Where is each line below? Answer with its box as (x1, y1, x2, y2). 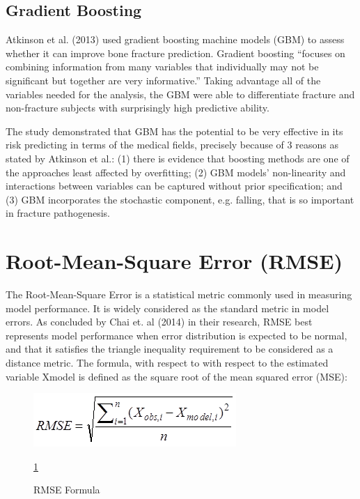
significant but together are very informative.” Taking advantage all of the (6, 72, 321, 87)
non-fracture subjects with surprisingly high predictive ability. (6, 100, 269, 115)
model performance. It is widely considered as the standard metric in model (6, 300, 329, 315)
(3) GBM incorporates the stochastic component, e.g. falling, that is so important (6, 192, 354, 206)
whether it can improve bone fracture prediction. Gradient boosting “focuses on (6, 45, 345, 60)
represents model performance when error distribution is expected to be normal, (6, 328, 347, 342)
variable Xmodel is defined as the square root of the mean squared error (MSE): (6, 369, 347, 383)
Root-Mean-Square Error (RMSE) (6, 247, 343, 275)
